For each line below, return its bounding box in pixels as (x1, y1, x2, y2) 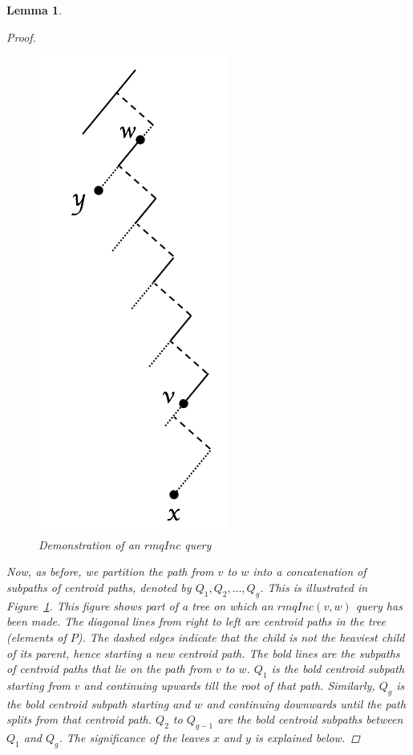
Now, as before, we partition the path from (6, 563, 214, 580)
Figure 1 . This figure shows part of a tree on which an (6, 597, 273, 614)
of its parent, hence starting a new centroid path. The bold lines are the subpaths (6, 644, 400, 661)
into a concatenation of (253, 563, 366, 580)
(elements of (6, 628, 67, 645)
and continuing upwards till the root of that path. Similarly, (83, 676, 375, 693)
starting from (6, 676, 71, 693)
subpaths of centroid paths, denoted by (6, 578, 192, 595)
